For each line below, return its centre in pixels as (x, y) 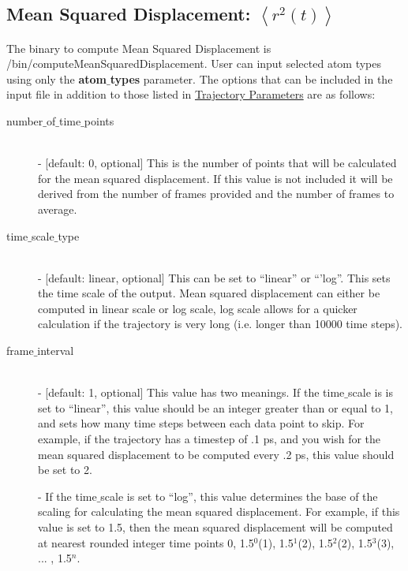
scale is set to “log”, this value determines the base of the (239, 496)
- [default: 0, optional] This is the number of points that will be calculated (217, 163)
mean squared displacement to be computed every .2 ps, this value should (216, 454)
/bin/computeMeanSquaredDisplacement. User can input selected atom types (194, 63)
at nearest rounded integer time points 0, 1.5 (146, 542)
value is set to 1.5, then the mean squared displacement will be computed (215, 527)
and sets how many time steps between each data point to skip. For (201, 423)
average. (58, 209)
